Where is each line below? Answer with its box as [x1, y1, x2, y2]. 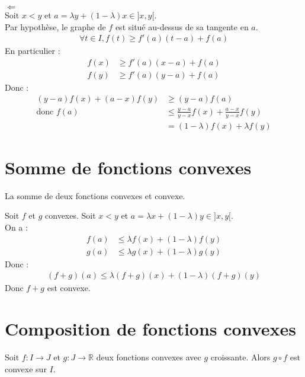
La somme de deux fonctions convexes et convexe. [5, 189, 185, 202]
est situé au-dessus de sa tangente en [115, 20, 249, 33]
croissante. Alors [210, 351, 271, 363]
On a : [5, 221, 28, 234]
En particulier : [5, 44, 60, 57]
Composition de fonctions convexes [5, 317, 296, 341]
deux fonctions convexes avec [96, 351, 201, 363]
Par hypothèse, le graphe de [5, 20, 106, 33]
